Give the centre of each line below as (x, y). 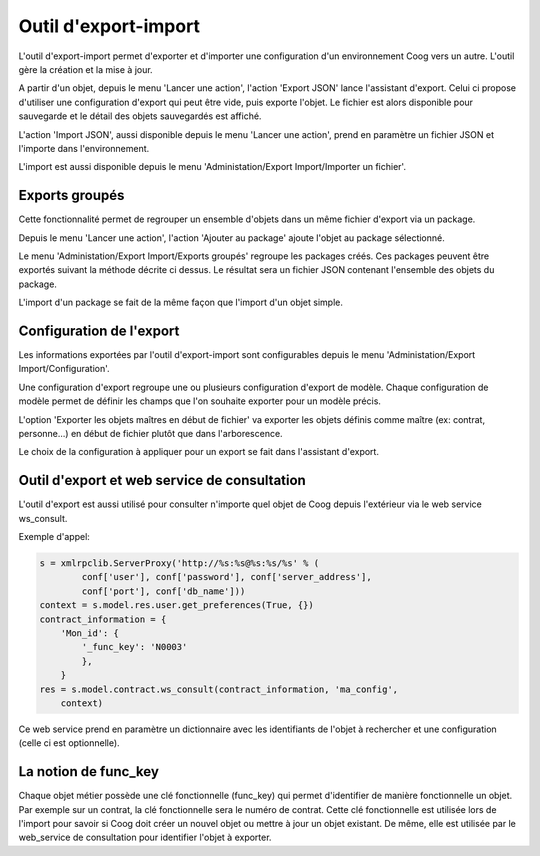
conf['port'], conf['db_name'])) (163, 591)
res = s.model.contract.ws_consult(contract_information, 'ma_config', (219, 689)
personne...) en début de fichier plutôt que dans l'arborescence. (151, 433)
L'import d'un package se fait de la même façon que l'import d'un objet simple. (181, 302)
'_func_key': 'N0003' (134, 647)
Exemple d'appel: (54, 537)
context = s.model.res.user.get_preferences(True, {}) (176, 605)
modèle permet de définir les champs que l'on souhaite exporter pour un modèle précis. (200, 401)
